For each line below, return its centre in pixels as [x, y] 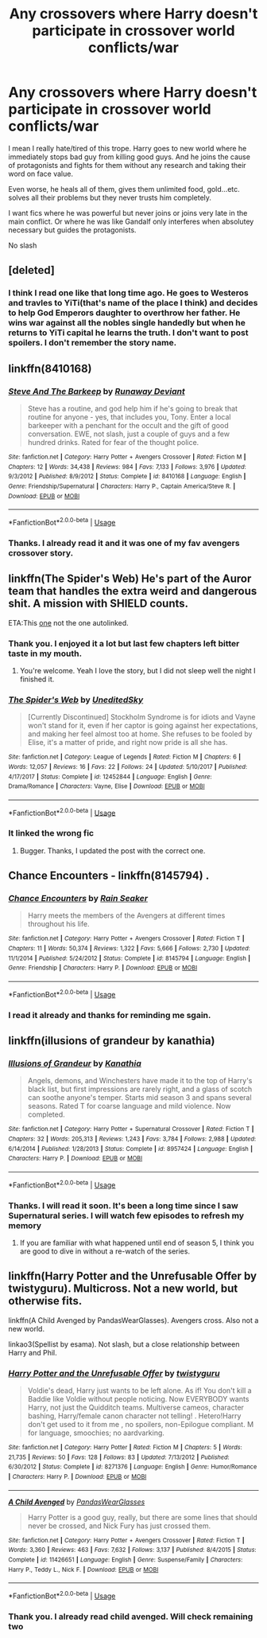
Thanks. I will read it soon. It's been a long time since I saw [123, 1205]
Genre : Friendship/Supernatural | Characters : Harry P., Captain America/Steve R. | [122, 486]
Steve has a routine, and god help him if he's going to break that [133, 408]
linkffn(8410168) [50, 368]
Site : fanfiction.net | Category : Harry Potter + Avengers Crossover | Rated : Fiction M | [127, 457]
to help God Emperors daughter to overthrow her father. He [124, 313]
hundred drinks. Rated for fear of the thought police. [113, 442]
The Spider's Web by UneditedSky [76, 700]
